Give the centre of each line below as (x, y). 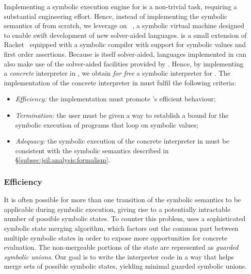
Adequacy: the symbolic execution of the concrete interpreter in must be (122, 141)
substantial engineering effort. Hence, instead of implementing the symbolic (116, 16)
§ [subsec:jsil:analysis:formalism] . (63, 160)
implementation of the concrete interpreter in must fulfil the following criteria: (120, 82)
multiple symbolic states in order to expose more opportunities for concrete (116, 237)
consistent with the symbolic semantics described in (92, 150)
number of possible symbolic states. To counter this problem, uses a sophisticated (125, 218)
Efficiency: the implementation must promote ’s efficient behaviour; (115, 99)
